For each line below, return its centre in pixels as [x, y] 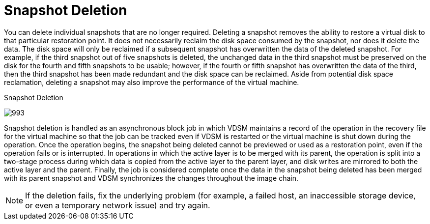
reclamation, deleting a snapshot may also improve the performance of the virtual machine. [152, 82]
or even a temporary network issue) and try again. [118, 205]
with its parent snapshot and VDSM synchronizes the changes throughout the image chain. [151, 178]
